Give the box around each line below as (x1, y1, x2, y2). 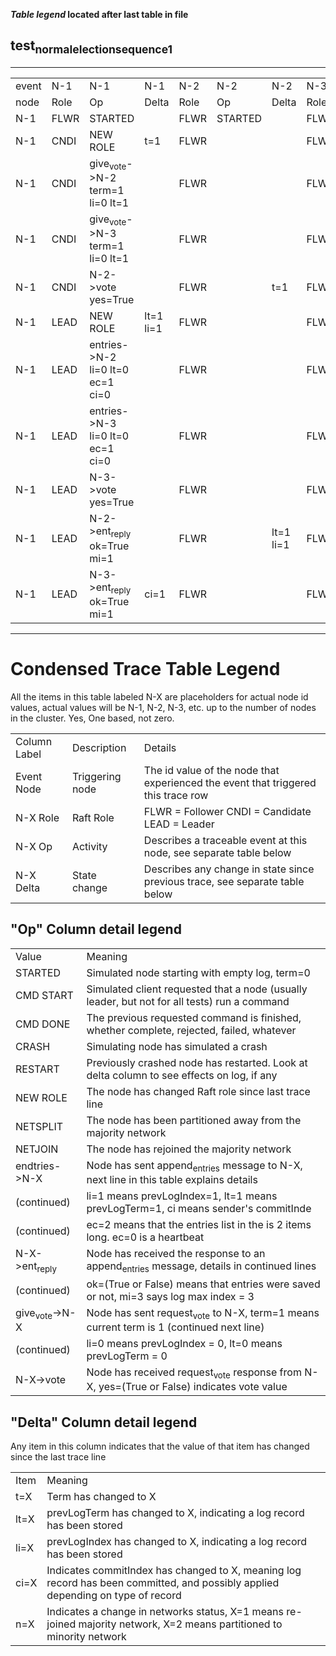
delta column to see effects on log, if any (86, 1068, 278, 1082)
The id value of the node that (143, 763, 280, 777)
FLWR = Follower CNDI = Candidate (143, 804, 312, 818)
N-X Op (15, 839, 53, 853)
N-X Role (15, 810, 60, 824)
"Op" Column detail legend (10, 921, 182, 938)
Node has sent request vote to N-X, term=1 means (86, 1305, 320, 1322)
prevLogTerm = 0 (86, 1349, 168, 1363)
